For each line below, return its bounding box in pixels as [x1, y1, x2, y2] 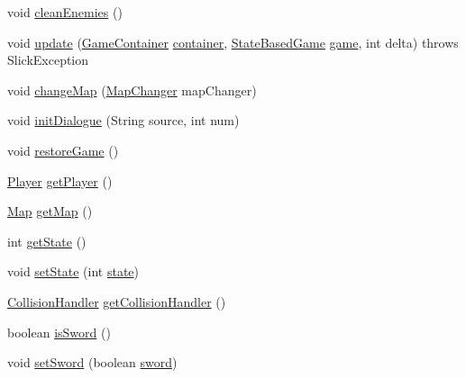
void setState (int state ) [7, 262, 139, 281]
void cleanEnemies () [7, 3, 123, 21]
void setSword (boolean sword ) [7, 353, 178, 372]
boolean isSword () [7, 322, 111, 341]
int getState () [7, 231, 87, 250]
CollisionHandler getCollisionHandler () [7, 292, 226, 310]
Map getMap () [7, 202, 93, 220]
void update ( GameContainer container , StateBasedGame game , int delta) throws [7, 32, 459, 51]
